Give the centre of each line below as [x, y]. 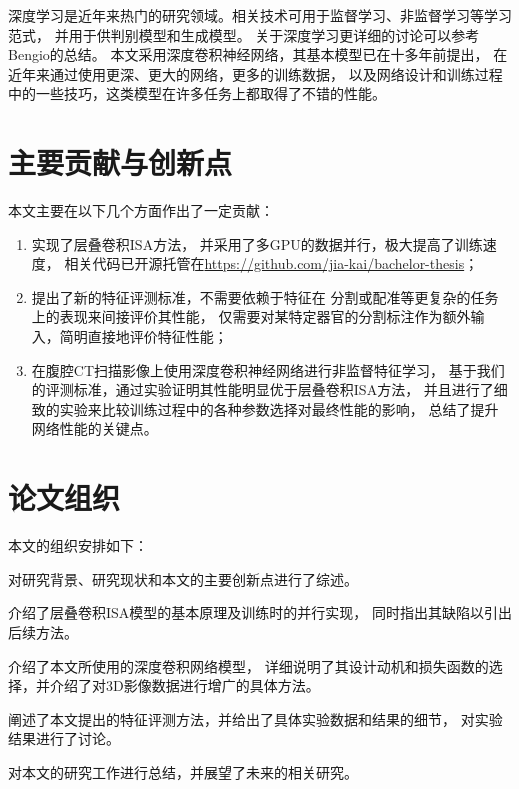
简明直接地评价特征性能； [143, 336]
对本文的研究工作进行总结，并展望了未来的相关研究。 [183, 771]
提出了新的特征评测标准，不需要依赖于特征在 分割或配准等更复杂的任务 [265, 296]
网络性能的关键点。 [94, 428]
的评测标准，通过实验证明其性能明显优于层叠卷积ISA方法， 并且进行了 [262, 389]
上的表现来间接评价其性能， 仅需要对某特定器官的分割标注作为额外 [251, 316]
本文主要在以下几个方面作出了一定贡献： [141, 210]
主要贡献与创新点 [120, 162]
